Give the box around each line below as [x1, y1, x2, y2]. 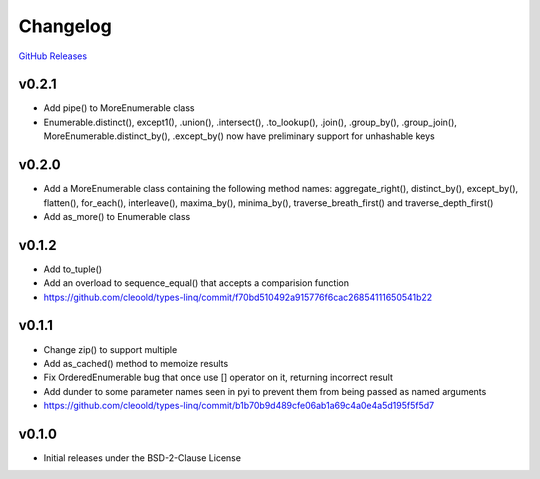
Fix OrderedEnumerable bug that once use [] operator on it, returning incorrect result [43, 371, 394, 384]
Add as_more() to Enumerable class [43, 210, 191, 222]
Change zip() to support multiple [43, 343, 178, 355]
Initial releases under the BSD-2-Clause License [43, 451, 242, 464]
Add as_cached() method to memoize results [43, 357, 229, 369]
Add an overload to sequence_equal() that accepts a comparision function [43, 277, 350, 289]
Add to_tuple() [43, 263, 103, 275]
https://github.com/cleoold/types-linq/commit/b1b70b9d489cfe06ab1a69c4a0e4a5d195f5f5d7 [43, 400, 435, 412]
